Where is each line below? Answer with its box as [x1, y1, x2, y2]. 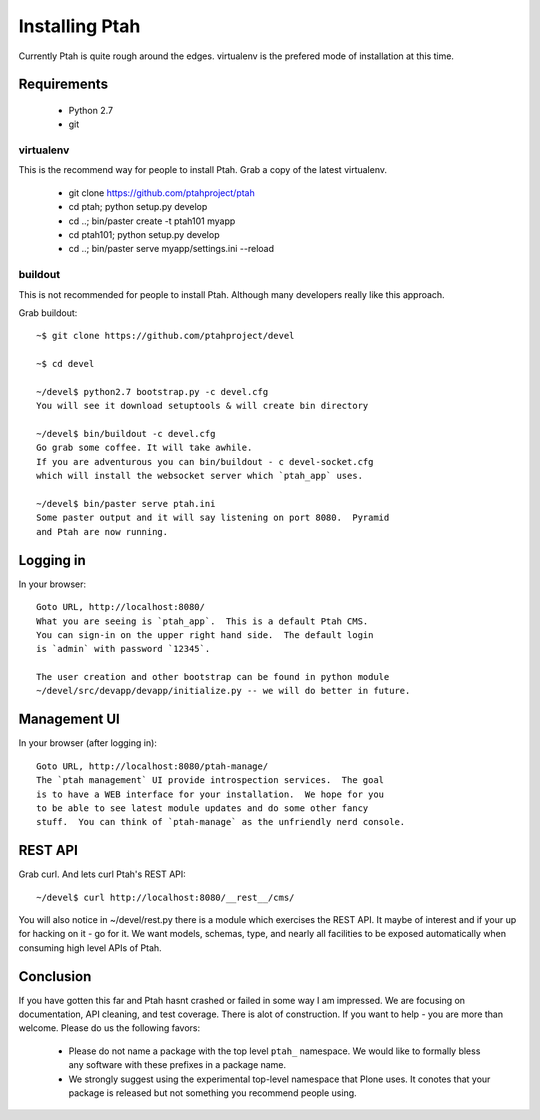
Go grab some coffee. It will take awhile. [36, 442, 253, 454]
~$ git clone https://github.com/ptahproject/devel [36, 330, 295, 342]
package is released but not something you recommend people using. [68, 1087, 357, 1099]
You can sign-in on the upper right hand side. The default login [36, 629, 374, 640]
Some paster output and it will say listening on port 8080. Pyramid [36, 512, 390, 524]
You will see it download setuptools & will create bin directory [36, 400, 369, 412]
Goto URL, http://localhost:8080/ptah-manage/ [36, 760, 269, 772]
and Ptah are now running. [36, 526, 169, 537]
